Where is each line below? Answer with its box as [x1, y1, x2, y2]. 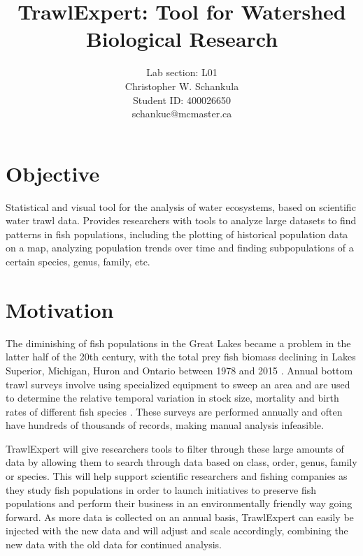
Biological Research [85, 24, 278, 53]
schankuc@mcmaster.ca [131, 106, 232, 121]
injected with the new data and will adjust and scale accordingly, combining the [6, 523, 348, 538]
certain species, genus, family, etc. [6, 254, 150, 268]
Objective [6, 159, 100, 187]
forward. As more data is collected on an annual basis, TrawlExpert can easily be [6, 509, 354, 524]
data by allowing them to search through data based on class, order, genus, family [6, 455, 357, 469]
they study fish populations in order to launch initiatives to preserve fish [6, 482, 316, 497]
